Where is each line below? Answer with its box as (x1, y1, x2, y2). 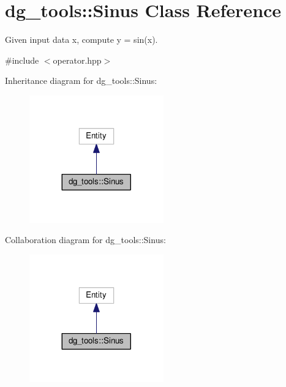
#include (5, 53, 39, 66)
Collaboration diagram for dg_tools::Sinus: (5, 233, 166, 246)
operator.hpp (53, 53, 102, 66)
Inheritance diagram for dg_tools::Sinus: (5, 74, 157, 87)
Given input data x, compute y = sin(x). (5, 33, 158, 46)
